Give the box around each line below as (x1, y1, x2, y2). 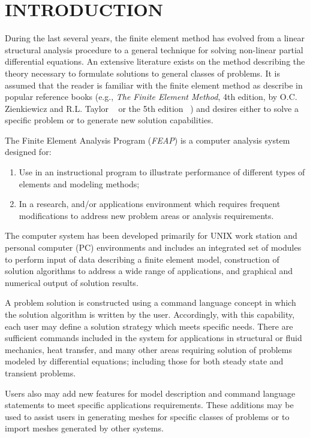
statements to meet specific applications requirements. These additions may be (5, 399, 294, 411)
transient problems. (5, 366, 76, 379)
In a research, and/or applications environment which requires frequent (19, 197, 281, 210)
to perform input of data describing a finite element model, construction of (5, 253, 279, 265)
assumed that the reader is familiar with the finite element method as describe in (5, 78, 303, 91)
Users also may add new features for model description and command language (5, 387, 296, 399)
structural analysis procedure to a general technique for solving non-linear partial (5, 43, 303, 56)
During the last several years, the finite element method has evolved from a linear (5, 32, 305, 44)
